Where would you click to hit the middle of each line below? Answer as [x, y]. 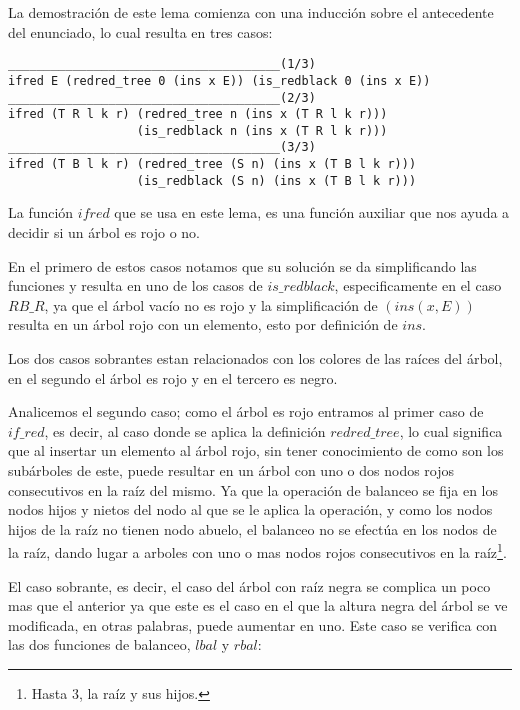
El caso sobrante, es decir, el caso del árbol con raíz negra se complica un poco [249, 585]
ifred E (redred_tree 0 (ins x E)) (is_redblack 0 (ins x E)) [219, 80]
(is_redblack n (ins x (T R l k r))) [262, 130]
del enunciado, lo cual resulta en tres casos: [140, 31]
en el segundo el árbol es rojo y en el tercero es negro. [173, 377]
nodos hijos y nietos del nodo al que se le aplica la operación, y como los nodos [250, 509]
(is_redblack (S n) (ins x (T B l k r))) [276, 180]
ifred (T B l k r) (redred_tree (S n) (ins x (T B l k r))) [212, 164]
